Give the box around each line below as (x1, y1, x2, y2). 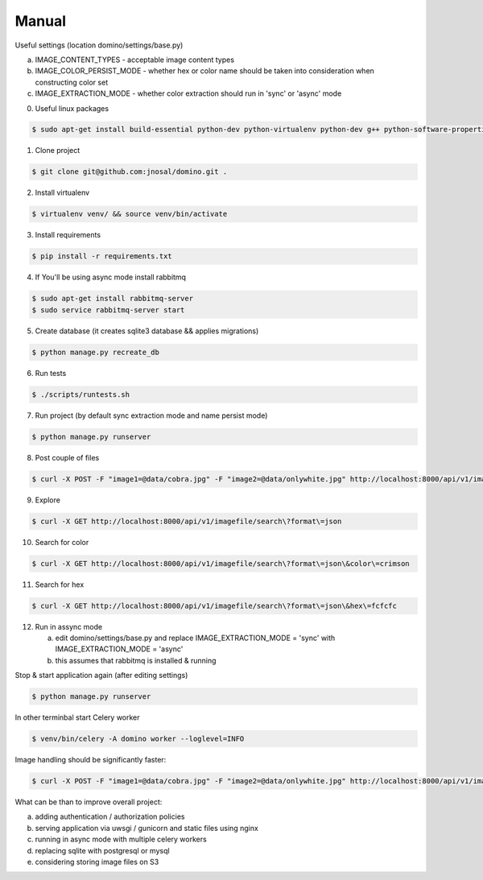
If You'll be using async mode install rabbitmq (35, 272, 187, 282)
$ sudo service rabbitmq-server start (31, 305, 185, 314)
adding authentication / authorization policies (35, 812, 185, 821)
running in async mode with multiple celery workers (35, 834, 207, 845)
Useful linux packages (35, 103, 109, 113)
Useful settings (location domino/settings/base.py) (14, 40, 184, 50)
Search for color (35, 537, 89, 547)
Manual (14, 12, 67, 30)
